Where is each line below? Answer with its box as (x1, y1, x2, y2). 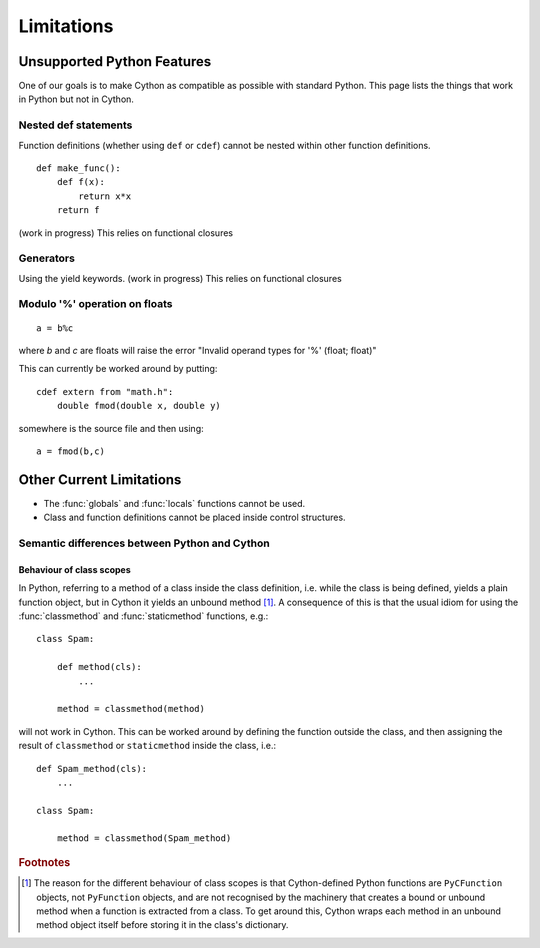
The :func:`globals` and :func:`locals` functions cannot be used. (43, 497, 306, 509)
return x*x (78, 190, 132, 202)
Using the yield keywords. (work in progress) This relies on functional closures (18, 272, 342, 284)
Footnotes (18, 855, 71, 869)
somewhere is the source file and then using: (18, 422, 204, 434)
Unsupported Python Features (18, 53, 212, 70)
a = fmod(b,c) (36, 445, 105, 457)
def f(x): (56, 176, 105, 188)
